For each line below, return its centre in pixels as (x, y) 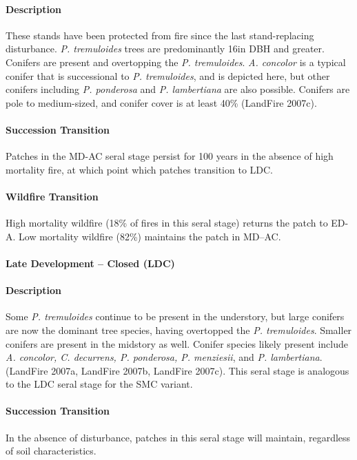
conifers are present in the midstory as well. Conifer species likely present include (177, 343)
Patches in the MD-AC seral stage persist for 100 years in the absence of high (170, 156)
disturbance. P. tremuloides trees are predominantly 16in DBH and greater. (165, 49)
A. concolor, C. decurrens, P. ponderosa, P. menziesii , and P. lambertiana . (164, 357)
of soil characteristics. (51, 451)
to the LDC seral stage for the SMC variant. (99, 384)
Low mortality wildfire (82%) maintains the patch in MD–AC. (150, 236)
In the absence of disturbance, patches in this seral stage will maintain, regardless (178, 437)
